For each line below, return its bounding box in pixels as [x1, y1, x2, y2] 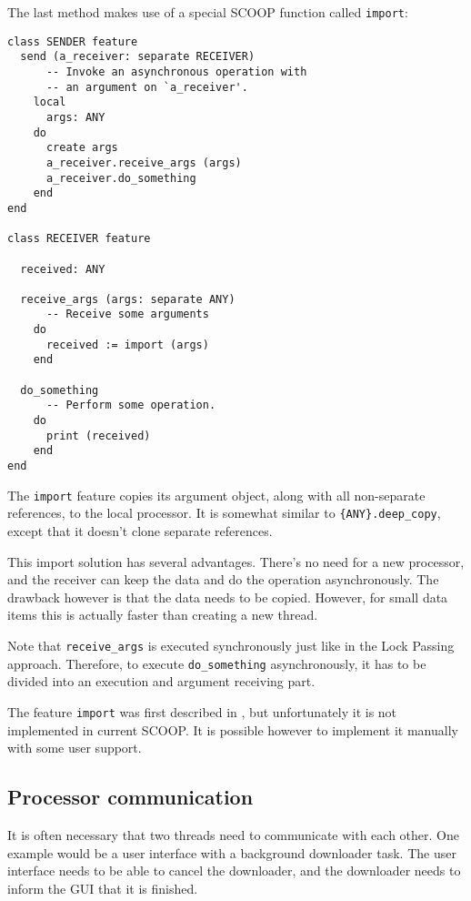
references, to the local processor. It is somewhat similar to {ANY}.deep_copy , [7, 503, 441, 522]
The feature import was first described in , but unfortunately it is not [7, 702, 397, 721]
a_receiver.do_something [45, 171, 196, 185]
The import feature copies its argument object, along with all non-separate [7, 485, 426, 504]
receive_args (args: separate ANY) [20, 292, 235, 306]
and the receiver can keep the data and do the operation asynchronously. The [7, 570, 439, 589]
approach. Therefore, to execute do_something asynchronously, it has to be [7, 653, 426, 673]
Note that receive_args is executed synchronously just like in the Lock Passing [7, 635, 455, 654]
